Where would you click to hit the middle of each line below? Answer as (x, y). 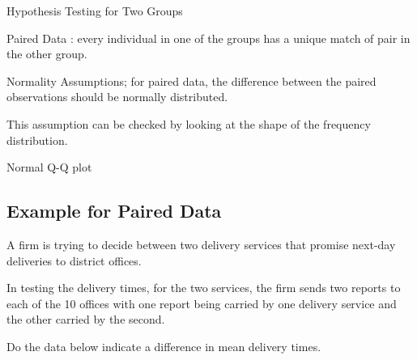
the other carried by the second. (86, 319)
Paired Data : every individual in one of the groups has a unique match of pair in (208, 38)
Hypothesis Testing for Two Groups (95, 11)
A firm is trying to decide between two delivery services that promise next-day (201, 244)
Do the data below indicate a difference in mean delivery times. (164, 346)
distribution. (37, 140)
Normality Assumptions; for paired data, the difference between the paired (191, 80)
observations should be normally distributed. (117, 97)
